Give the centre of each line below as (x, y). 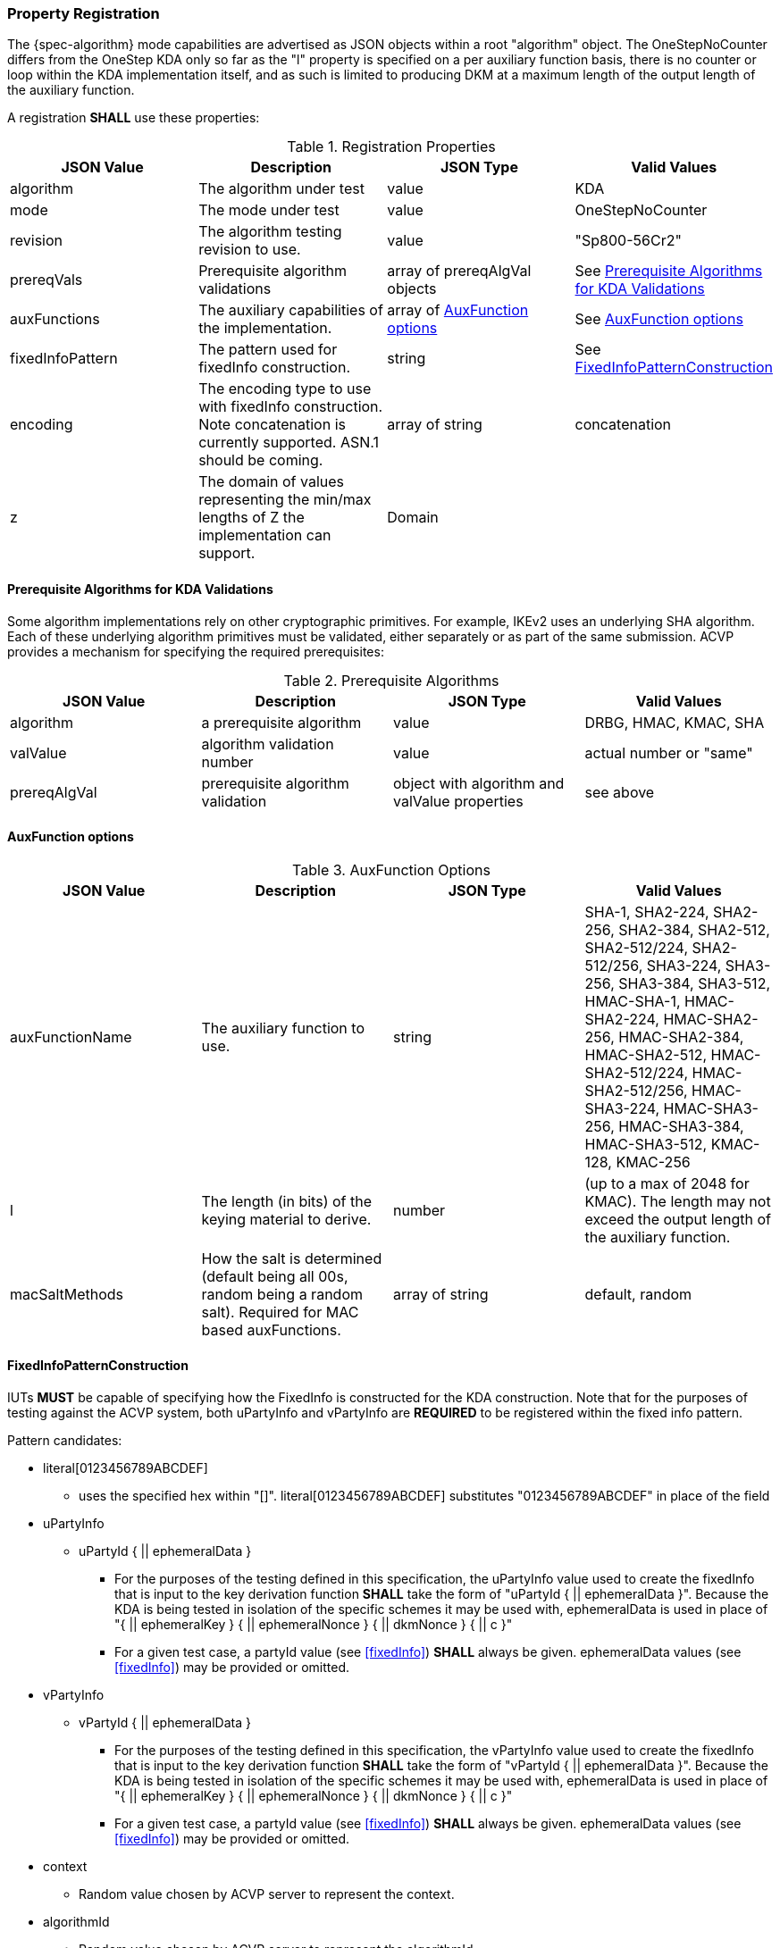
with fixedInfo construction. (291, 407)
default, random (638, 1294)
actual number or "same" (669, 752)
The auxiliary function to (283, 1028)
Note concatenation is (272, 425)
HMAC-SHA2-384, (681, 1037)
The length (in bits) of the (287, 1201)
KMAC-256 (653, 1162)
